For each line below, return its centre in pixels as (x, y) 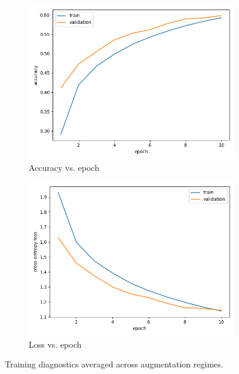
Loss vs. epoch (55, 344)
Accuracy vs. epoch (64, 167)
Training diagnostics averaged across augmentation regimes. (114, 364)
